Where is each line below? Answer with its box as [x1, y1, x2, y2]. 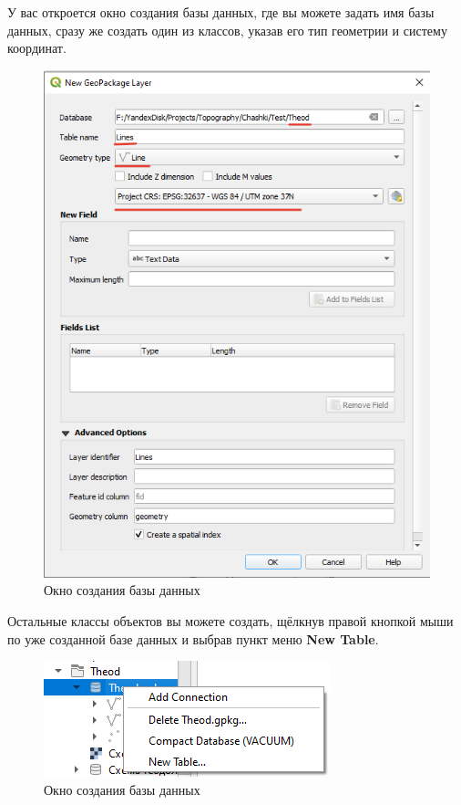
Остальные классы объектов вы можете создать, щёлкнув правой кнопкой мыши [7, 612, 454, 631]
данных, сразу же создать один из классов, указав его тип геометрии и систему [7, 20, 447, 39]
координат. [7, 38, 67, 57]
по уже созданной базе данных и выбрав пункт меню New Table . [7, 629, 379, 648]
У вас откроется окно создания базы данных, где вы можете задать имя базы [7, 3, 435, 21]
